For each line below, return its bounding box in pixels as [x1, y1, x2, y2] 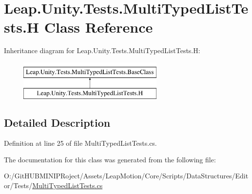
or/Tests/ [4, 180, 33, 191]
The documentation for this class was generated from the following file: [4, 154, 216, 164]
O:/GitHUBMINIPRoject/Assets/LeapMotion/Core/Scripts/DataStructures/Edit [4, 171, 249, 181]
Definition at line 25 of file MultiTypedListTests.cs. [4, 138, 157, 148]
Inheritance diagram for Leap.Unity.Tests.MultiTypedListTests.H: [4, 45, 200, 56]
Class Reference [44, 17, 153, 37]
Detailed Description [4, 115, 111, 130]
